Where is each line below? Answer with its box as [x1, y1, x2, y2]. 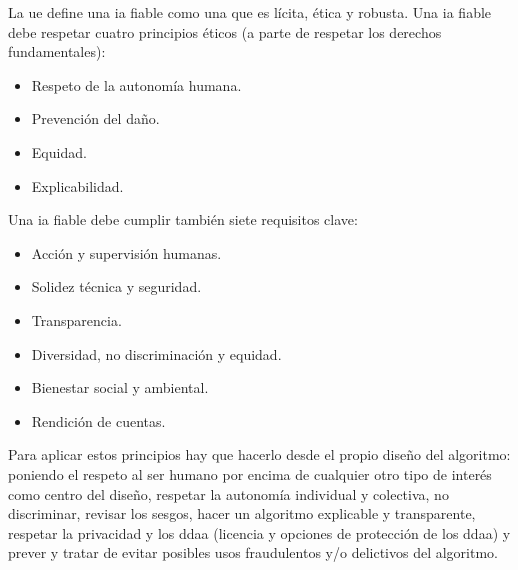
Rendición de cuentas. [31, 410, 166, 431]
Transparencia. [31, 309, 122, 330]
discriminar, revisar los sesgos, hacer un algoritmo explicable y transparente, [8, 503, 476, 524]
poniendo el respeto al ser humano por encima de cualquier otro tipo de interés [8, 463, 492, 484]
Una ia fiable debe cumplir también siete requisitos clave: [8, 209, 358, 230]
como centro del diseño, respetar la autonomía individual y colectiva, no [8, 483, 449, 504]
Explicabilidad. [31, 175, 124, 196]
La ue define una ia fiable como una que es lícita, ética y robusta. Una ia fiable [8, 2, 492, 22]
